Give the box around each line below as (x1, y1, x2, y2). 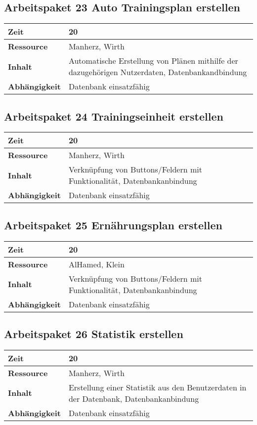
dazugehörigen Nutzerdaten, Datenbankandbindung (68, 66, 247, 78)
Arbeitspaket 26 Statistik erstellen (4, 326, 183, 341)
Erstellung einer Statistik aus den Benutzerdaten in (68, 381, 247, 393)
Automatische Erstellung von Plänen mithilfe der (68, 55, 238, 67)
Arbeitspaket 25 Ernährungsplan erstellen (4, 217, 222, 232)
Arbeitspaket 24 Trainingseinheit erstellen (4, 108, 223, 124)
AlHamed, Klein (68, 258, 125, 270)
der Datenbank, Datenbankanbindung (68, 392, 199, 404)
